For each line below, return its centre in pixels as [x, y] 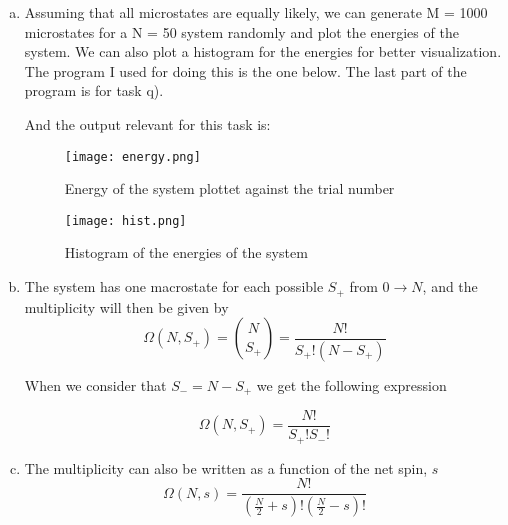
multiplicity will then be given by [126, 306]
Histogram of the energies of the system [186, 252]
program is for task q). [94, 90]
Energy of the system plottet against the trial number [229, 188]
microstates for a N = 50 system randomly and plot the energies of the [241, 31]
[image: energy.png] [132, 156]
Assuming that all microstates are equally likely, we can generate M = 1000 [256, 12]
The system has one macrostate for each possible [174, 286]
